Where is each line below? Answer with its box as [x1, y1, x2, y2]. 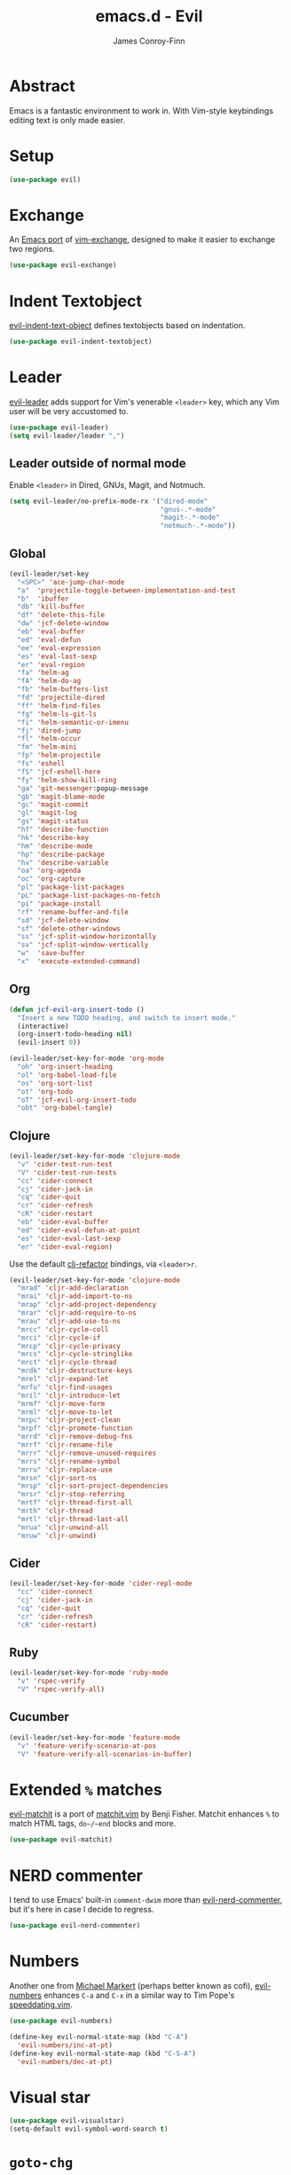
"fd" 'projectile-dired [17, 694, 105, 703]
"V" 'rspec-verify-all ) [17, 1685, 105, 1694]
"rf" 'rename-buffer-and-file [17, 907, 129, 916]
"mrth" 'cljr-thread [17, 1506, 93, 1516]
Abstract [9, 75, 75, 96]
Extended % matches [9, 1779, 162, 1800]
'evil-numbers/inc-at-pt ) [17, 2040, 114, 2050]
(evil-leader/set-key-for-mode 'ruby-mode [9, 1669, 169, 1677]
